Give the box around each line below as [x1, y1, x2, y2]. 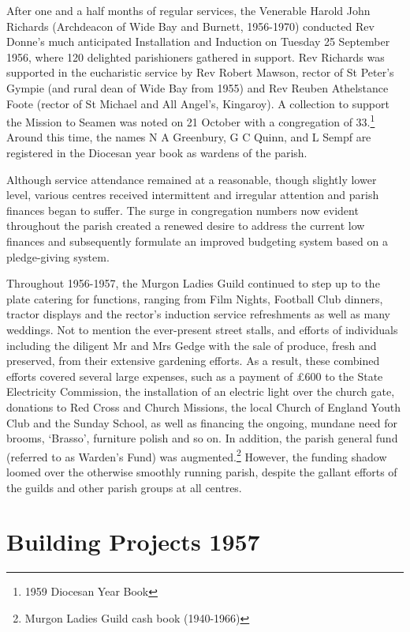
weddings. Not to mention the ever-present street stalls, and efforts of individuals [6, 321, 398, 337]
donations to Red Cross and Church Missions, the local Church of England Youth [6, 398, 401, 415]
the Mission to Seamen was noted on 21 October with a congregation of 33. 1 [6, 111, 375, 130]
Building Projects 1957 [6, 525, 260, 558]
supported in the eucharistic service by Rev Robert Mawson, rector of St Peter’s [6, 64, 394, 81]
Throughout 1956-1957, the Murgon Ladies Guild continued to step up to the [6, 275, 380, 292]
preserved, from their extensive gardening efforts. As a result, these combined [6, 352, 380, 369]
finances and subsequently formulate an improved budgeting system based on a [6, 232, 388, 249]
